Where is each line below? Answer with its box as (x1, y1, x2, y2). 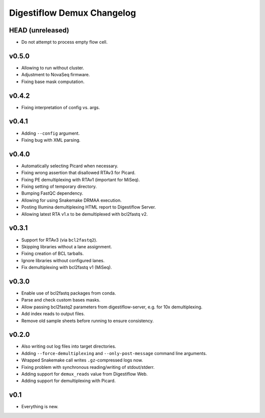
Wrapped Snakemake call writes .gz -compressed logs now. (21, 357, 143, 363)
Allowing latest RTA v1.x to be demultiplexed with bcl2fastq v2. (21, 211, 148, 217)
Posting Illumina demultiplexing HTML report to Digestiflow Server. (21, 204, 156, 210)
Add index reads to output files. (21, 311, 85, 317)
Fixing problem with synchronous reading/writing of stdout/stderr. (21, 364, 155, 370)
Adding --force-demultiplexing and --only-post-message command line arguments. (21, 350, 207, 356)
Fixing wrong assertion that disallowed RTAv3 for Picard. (21, 170, 136, 176)
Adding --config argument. (21, 130, 80, 136)
